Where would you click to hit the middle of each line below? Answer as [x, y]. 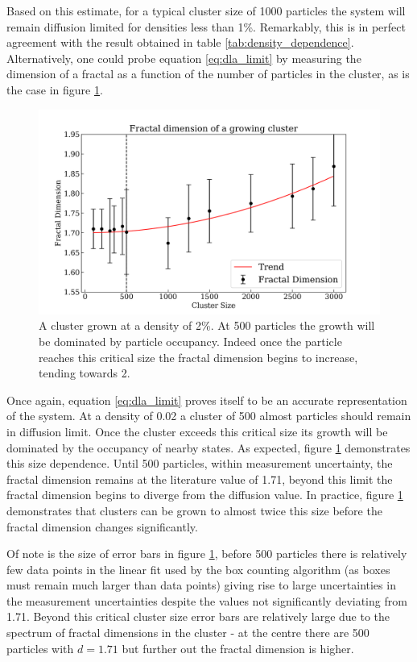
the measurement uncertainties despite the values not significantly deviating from [207, 600]
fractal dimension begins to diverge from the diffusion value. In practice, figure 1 [205, 495]
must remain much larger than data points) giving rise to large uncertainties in [201, 585]
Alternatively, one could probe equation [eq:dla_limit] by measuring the [184, 58]
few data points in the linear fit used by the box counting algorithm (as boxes [198, 569]
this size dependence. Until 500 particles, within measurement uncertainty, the [200, 463]
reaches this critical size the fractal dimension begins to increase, [198, 357]
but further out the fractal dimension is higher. [238, 648]
